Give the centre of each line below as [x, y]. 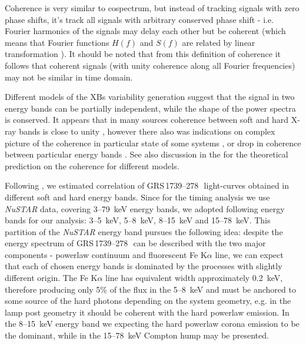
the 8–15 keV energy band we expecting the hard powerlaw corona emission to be [152, 324]
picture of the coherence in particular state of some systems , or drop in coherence [153, 143]
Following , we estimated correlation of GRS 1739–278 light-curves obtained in [147, 185]
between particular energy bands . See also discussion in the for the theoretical [147, 154]
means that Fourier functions [57, 42]
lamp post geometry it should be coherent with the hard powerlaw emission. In [147, 312]
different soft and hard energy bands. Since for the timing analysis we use [137, 197]
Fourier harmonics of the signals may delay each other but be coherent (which [145, 31]
